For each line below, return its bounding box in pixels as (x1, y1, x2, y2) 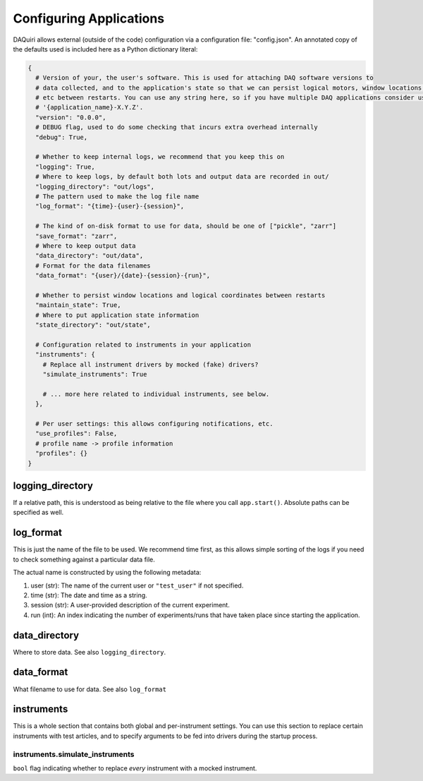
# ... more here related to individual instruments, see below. (42, 390, 270, 398)
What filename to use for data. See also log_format (13, 685, 167, 693)
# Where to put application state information (35, 311, 200, 319)
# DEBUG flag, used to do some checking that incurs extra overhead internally (35, 124, 319, 131)
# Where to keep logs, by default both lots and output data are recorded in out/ (35, 173, 329, 181)
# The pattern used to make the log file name (35, 193, 200, 201)
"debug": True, (35, 133, 88, 141)
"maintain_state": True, (35, 301, 121, 309)
